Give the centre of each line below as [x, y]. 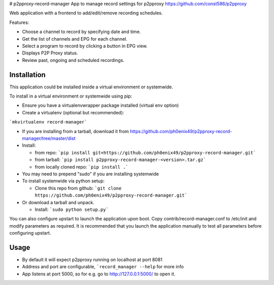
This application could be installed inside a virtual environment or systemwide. [91, 87]
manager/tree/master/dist [49, 138]
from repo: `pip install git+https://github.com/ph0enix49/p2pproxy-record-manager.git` [145, 152]
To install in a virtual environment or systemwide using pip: [71, 96]
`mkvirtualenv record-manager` [48, 122]
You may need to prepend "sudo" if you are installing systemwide [91, 174]
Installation [27, 74]
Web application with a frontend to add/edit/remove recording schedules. [86, 13]
